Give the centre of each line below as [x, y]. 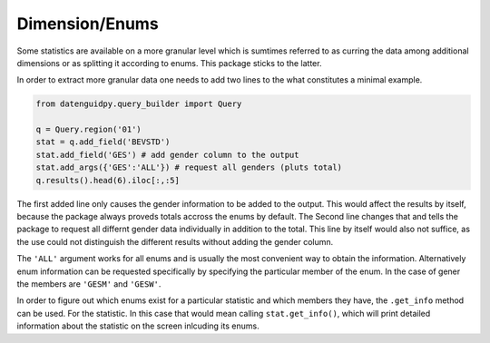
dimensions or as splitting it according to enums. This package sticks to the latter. [169, 63]
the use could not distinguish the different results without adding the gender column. [175, 241]
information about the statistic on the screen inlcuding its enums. [138, 326]
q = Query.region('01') [89, 130]
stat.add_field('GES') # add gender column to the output [167, 155]
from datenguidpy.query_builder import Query [139, 104]
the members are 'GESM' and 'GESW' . [89, 284]
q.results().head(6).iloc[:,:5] [108, 180]
